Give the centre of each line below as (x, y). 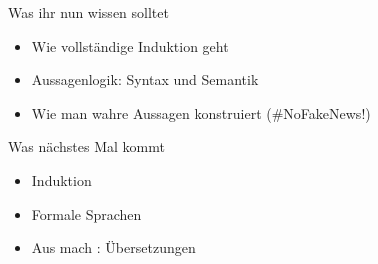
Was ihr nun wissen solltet (88, 12)
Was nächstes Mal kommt (86, 146)
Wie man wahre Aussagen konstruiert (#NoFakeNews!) (201, 112)
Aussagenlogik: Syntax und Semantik (145, 79)
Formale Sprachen (86, 213)
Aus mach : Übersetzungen (113, 247)
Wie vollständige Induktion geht (130, 45)
